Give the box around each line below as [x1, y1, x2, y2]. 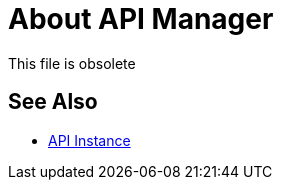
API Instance [48, 131, 131, 149]
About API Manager [8, 2, 274, 36]
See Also [8, 89, 98, 115]
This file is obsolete [8, 54, 136, 72]
